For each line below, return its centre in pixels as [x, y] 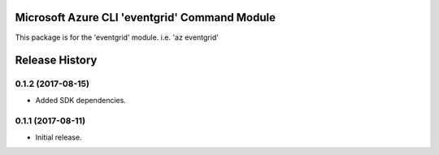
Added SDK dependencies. [80, 100]
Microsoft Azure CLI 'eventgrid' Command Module [146, 17]
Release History [56, 60]
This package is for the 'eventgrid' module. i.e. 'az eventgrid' [117, 37]
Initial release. [59, 137]
